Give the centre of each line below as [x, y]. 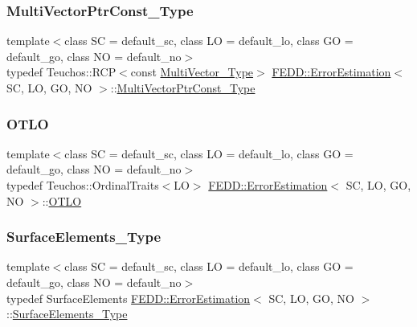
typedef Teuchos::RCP [61, 72]
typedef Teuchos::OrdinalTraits [83, 185]
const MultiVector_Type [192, 72]
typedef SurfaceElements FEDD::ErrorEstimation [129, 298]
